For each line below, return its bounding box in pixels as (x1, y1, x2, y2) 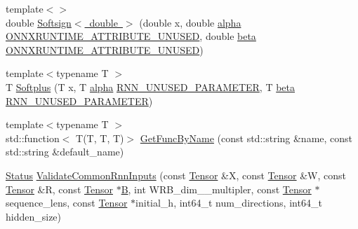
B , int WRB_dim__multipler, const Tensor (121, 181, 312, 196)
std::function (6, 130, 60, 145)
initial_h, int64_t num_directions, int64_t (135, 195, 322, 210)
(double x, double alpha (139, 15, 241, 29)
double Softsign (6, 15, 72, 29)
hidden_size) (6, 209, 62, 223)
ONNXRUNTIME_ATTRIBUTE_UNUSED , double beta (6, 29, 256, 43)
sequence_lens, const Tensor (6, 195, 128, 210)
